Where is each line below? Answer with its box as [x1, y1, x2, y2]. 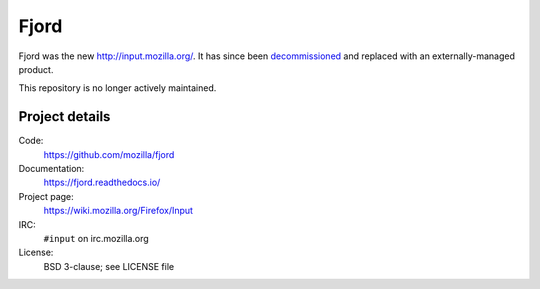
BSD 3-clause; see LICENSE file [43, 260, 175, 272]
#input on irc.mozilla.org [43, 232, 149, 244]
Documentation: [18, 163, 85, 175]
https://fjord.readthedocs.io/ [43, 176, 161, 189]
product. [18, 63, 54, 75]
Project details [18, 108, 111, 125]
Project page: [18, 190, 74, 202]
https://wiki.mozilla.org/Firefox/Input [43, 205, 194, 217]
